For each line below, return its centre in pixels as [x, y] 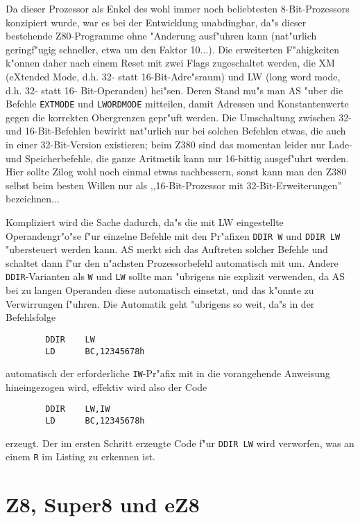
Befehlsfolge [31, 317]
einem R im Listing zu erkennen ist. [80, 456]
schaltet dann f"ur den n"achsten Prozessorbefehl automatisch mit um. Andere [172, 262]
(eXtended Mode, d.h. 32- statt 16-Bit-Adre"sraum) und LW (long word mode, [173, 76]
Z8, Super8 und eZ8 [103, 504]
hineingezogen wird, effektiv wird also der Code [106, 386]
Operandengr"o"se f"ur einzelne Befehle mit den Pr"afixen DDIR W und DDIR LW [173, 235]
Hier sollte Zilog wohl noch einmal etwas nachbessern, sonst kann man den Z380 [176, 172]
